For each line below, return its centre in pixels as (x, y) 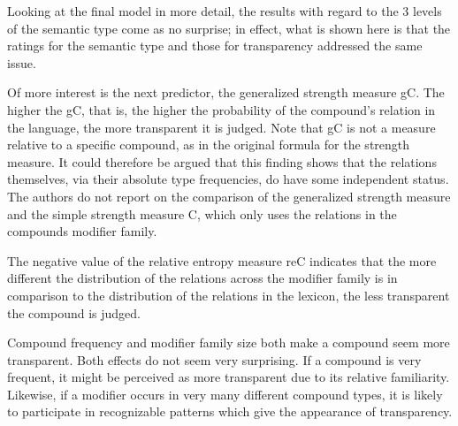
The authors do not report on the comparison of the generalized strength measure (229, 196)
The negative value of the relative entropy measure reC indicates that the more (222, 260)
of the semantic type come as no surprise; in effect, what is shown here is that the (229, 28)
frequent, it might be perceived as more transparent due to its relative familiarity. (229, 377)
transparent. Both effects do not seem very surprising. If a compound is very (214, 359)
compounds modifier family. (82, 231)
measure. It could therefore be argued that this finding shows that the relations (222, 161)
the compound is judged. (74, 312)
